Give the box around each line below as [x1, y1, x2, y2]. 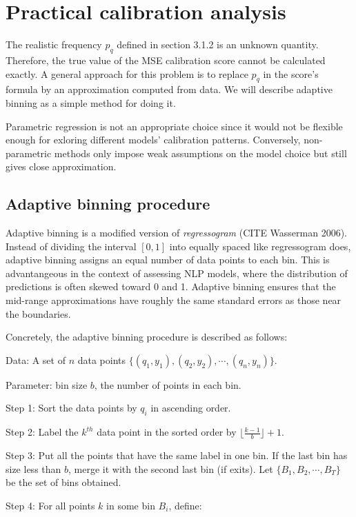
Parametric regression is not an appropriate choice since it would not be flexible [6, 119, 343, 133]
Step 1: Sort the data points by [6, 401, 137, 415]
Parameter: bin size [6, 377, 88, 392]
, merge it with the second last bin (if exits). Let [68, 461, 273, 476]
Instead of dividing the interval [6, 239, 137, 253]
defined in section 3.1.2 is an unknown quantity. [117, 37, 319, 52]
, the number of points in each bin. [94, 377, 241, 392]
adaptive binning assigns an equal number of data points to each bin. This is [6, 252, 330, 267]
